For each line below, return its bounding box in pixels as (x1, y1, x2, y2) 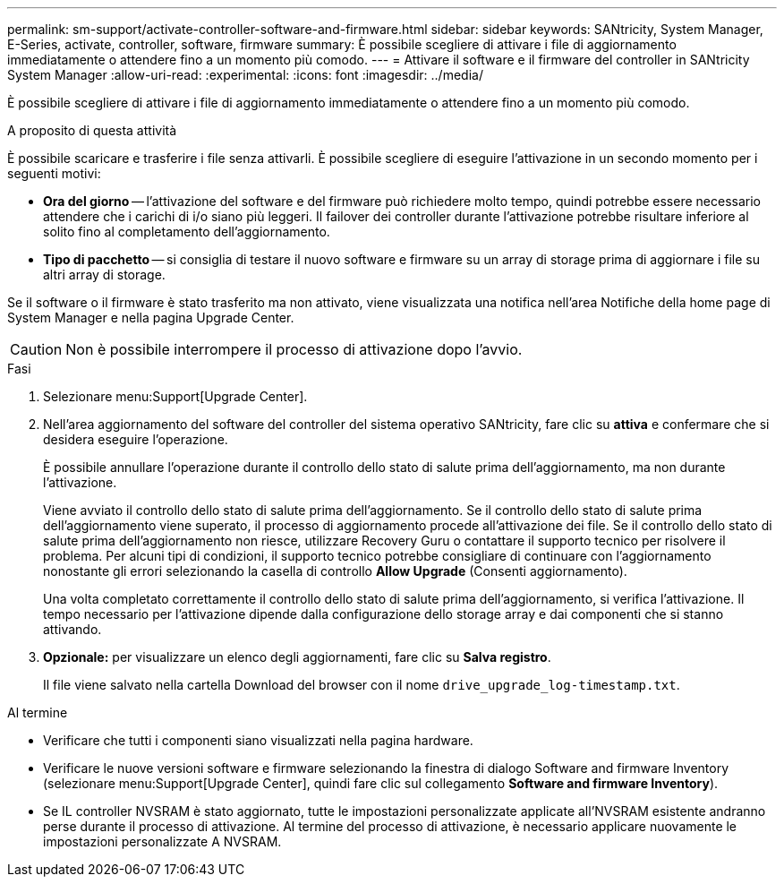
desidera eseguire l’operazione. (43, 432, 228, 447)
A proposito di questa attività (7, 123, 177, 138)
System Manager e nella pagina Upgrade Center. (7, 310, 294, 325)
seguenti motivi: (7, 166, 101, 181)
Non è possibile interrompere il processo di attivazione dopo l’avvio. (65, 340, 523, 358)
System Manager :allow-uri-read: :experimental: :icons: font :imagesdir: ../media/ (7, 67, 483, 82)
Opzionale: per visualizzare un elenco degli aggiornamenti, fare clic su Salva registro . (43, 649, 551, 665)
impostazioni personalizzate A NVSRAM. (43, 834, 282, 849)
